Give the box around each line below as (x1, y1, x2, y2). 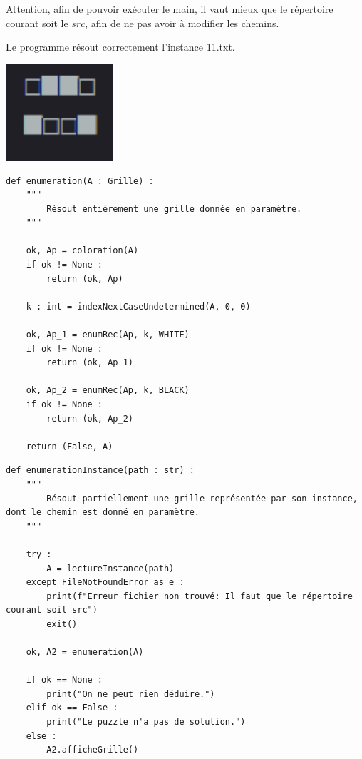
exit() (46, 618, 78, 629)
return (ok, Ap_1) (46, 357, 133, 368)
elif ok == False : (26, 703, 118, 713)
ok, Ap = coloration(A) (26, 245, 139, 256)
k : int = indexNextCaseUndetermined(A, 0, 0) (26, 301, 251, 312)
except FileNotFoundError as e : (26, 577, 185, 588)
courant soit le (6, 15, 68, 30)
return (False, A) (26, 441, 113, 452)
